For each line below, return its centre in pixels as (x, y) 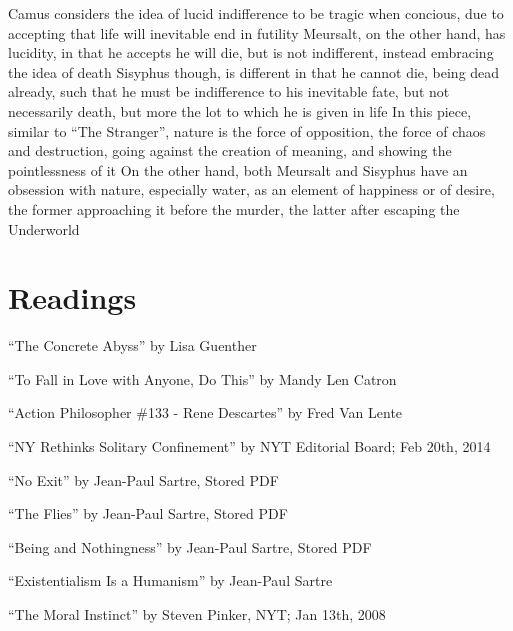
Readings (72, 297)
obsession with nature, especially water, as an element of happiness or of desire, (251, 189)
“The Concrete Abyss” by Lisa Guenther (132, 345)
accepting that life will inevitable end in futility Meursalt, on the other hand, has (257, 32)
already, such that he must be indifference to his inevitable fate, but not (229, 91)
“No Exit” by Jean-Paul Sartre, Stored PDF (143, 479)
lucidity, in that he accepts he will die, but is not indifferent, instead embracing (251, 52)
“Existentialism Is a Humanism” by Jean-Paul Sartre (170, 580)
